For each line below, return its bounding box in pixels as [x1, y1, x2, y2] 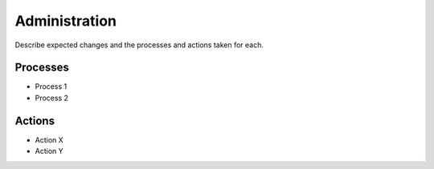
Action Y [35, 147, 63, 156]
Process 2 [35, 93, 68, 103]
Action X [35, 135, 63, 144]
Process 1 [35, 82, 68, 91]
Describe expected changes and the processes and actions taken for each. [14, 40, 264, 50]
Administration [14, 12, 117, 30]
